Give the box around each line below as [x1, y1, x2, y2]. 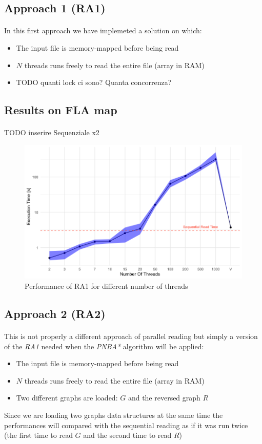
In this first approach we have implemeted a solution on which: [4, 25, 202, 36]
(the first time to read [4, 430, 73, 440]
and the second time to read [83, 430, 172, 440]
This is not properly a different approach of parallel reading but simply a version [4, 330, 258, 341]
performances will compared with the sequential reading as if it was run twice [4, 419, 248, 430]
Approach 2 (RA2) [4, 305, 106, 321]
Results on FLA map [4, 102, 117, 118]
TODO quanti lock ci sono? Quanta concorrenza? [16, 77, 172, 88]
